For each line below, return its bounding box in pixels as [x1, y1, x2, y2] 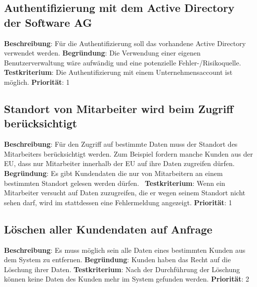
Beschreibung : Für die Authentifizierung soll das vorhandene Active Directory [4, 38, 246, 48]
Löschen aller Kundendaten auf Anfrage [4, 221, 213, 236]
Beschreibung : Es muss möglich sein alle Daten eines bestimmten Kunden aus [4, 244, 246, 255]
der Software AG [4, 14, 92, 30]
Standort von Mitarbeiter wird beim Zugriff [4, 101, 234, 116]
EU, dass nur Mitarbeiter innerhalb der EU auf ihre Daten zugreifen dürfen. [4, 158, 235, 169]
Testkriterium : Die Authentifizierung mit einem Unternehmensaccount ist [4, 67, 233, 77]
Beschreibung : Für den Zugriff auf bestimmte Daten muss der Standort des [4, 139, 238, 149]
